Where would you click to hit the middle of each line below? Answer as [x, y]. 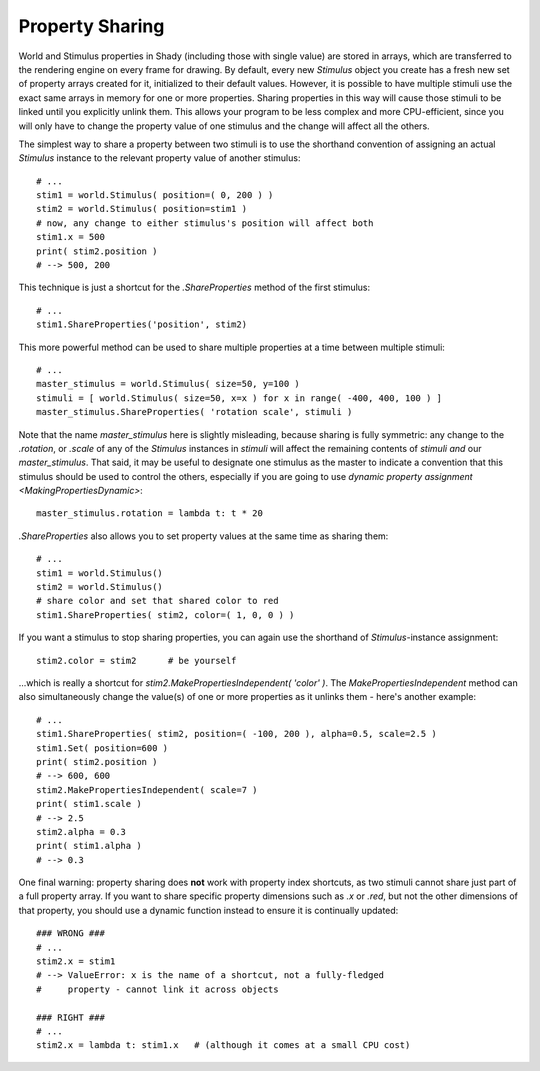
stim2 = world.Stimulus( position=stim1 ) [142, 209]
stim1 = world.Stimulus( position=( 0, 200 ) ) [155, 195]
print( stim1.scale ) [89, 804]
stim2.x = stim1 [76, 961]
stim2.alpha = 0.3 [81, 831]
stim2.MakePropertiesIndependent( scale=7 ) [147, 789]
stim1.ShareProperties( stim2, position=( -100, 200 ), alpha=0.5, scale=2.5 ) [236, 734]
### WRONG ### [70, 933]
